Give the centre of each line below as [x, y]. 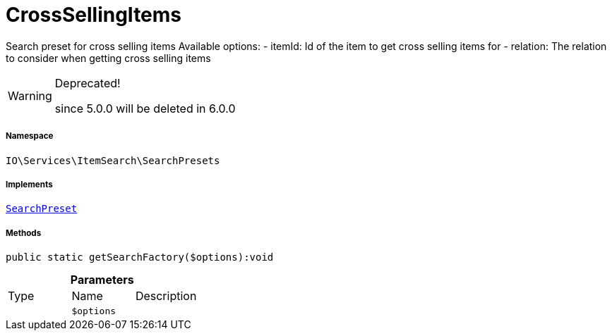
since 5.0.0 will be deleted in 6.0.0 [145, 108]
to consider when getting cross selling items [108, 58]
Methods [24, 233]
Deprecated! [88, 83]
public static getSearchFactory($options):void [140, 257]
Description [166, 296]
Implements [29, 184]
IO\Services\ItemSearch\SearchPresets [113, 160]
